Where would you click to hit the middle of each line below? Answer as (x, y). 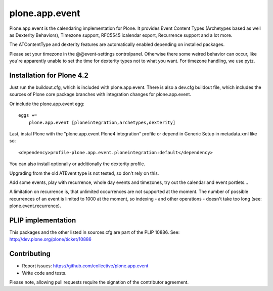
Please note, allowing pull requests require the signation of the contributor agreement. (99, 282)
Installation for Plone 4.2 (49, 75)
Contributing (30, 254)
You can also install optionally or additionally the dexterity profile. (77, 164)
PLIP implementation (43, 220)
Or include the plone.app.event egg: (47, 104)
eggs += (28, 115)
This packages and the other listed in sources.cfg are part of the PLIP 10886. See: (95, 232)
